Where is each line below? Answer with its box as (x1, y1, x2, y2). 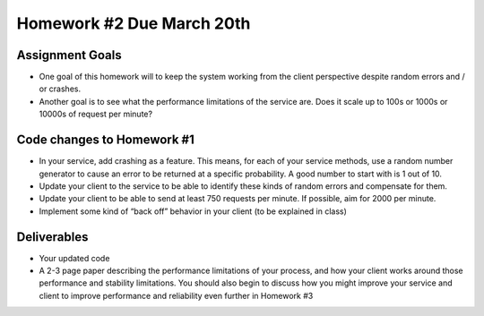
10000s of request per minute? (39, 108, 152, 120)
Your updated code (39, 252, 110, 263)
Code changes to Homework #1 (16, 132, 194, 148)
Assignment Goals (16, 47, 122, 63)
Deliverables (16, 229, 89, 244)
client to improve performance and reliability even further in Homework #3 (39, 290, 314, 301)
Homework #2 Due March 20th (16, 13, 251, 33)
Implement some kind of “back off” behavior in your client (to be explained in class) (39, 206, 347, 217)
